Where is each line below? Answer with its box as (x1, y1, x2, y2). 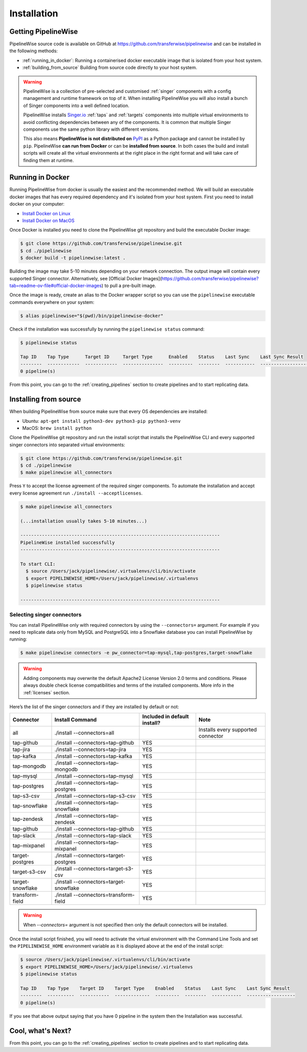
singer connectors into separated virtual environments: (9, 441, 125, 448)
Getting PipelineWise (9, 27, 78, 36)
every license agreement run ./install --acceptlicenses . (9, 490, 143, 496)
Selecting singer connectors (9, 611, 82, 618)
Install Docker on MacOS (22, 218, 75, 223)
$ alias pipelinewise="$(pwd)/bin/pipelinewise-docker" (20, 313, 164, 319)
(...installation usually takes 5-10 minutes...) (20, 518, 147, 524)
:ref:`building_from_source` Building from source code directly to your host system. (22, 65, 198, 71)
